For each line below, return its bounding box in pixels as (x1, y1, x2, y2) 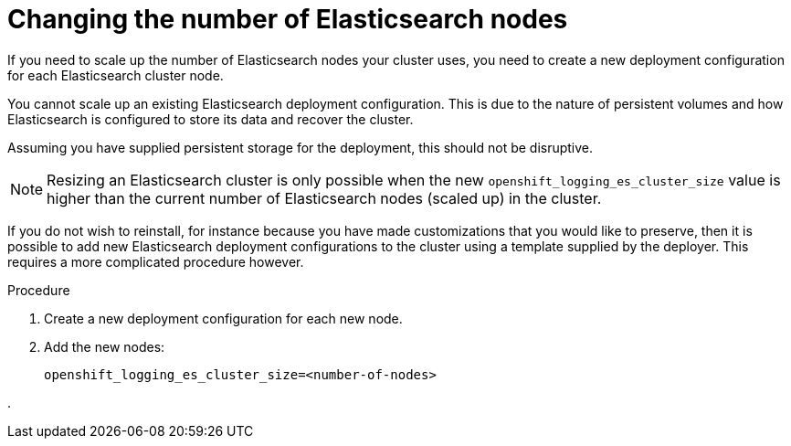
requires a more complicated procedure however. (7, 253, 304, 270)
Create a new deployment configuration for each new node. (44, 310, 403, 326)
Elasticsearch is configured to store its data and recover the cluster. (7, 111, 414, 127)
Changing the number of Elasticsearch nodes (7, 4, 568, 35)
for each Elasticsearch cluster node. (7, 67, 224, 83)
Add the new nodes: (44, 338, 165, 355)
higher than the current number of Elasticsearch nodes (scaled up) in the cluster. (47, 188, 602, 207)
